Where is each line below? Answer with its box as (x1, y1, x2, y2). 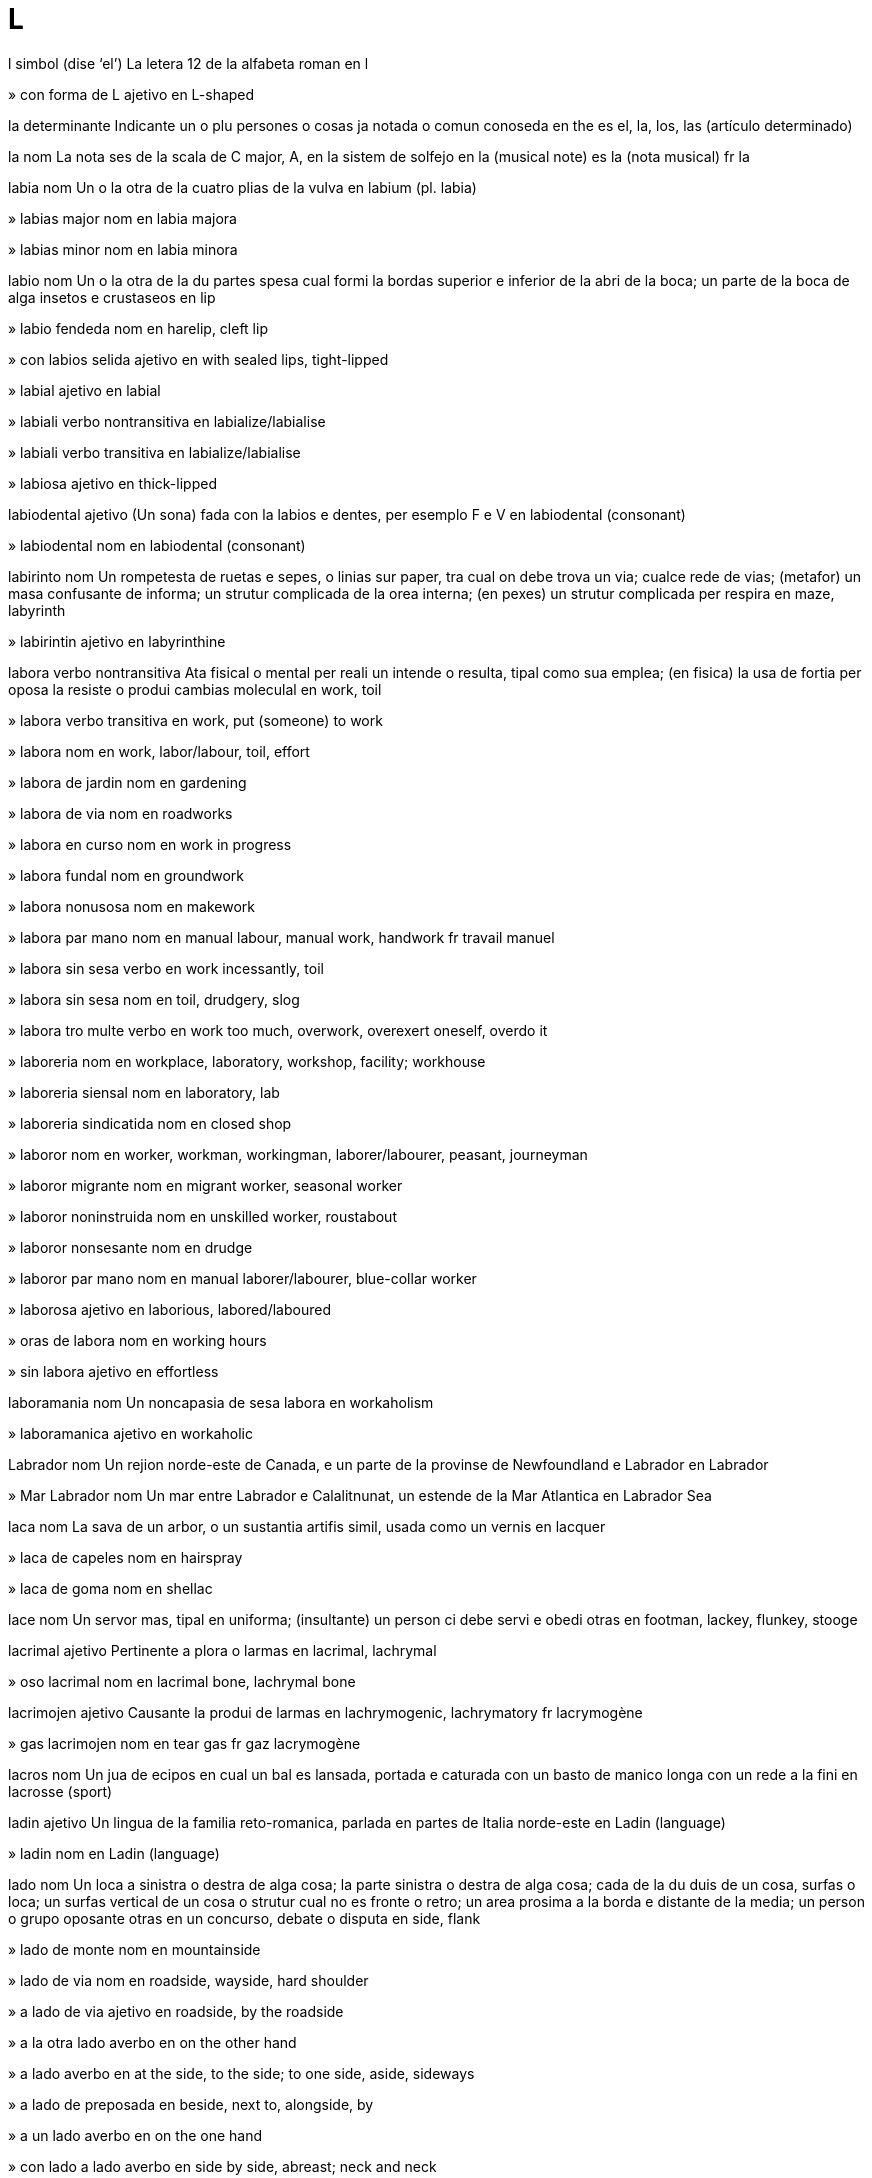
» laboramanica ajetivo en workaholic (8, 1424, 253, 1442)
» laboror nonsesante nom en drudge (8, 1238, 253, 1256)
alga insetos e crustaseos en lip (8, 288, 216, 306)
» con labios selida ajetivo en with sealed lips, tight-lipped (8, 350, 389, 368)
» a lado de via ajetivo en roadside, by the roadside (8, 2002, 344, 2020)
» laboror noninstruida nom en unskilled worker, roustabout (8, 1207, 397, 1225)
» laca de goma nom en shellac (8, 1579, 213, 1597)
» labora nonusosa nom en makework (8, 897, 255, 915)
